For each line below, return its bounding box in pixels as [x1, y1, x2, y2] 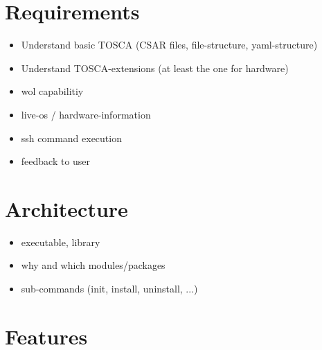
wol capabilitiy [21, 84, 84, 98]
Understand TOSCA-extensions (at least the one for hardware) [21, 60, 289, 75]
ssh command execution [21, 130, 122, 145]
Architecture [5, 194, 128, 222]
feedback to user [21, 154, 91, 168]
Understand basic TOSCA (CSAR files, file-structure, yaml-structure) [21, 37, 318, 52]
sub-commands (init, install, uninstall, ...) [21, 281, 198, 295]
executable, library [21, 234, 100, 249]
